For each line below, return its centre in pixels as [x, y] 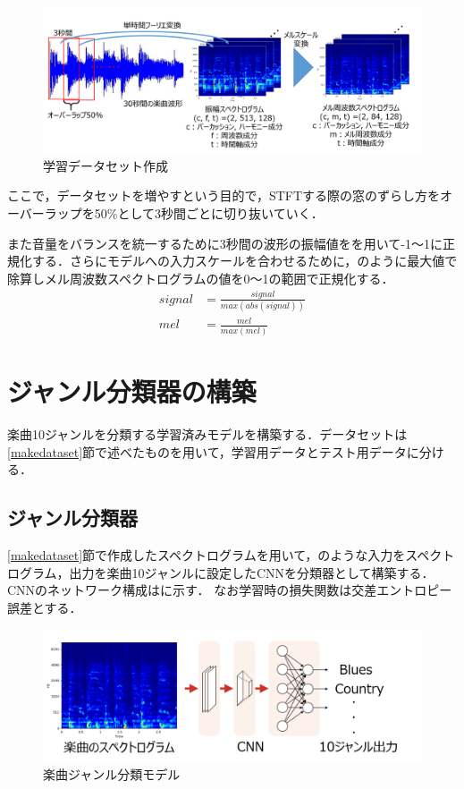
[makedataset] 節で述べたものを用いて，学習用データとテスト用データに [213, 451]
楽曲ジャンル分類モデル [112, 774]
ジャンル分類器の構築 [132, 391]
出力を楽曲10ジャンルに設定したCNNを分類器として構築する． [252, 572]
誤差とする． [45, 607]
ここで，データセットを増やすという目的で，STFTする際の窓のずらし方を [224, 195]
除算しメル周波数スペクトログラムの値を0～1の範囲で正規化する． [201, 278]
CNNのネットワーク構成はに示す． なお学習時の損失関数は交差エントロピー [230, 590]
